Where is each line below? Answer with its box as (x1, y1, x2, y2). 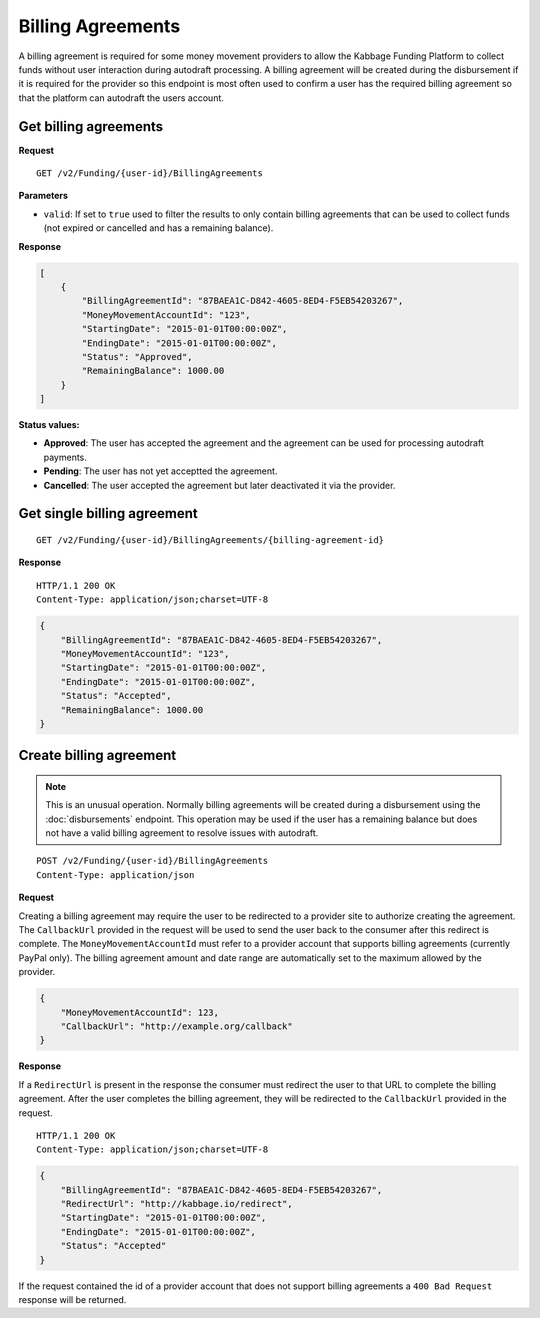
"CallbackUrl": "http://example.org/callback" (60, 1020, 294, 1032)
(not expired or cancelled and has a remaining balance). (43, 222, 274, 234)
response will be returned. (18, 1294, 127, 1306)
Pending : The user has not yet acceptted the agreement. (43, 465, 278, 477)
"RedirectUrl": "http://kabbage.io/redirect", (60, 1198, 294, 1210)
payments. (43, 451, 87, 463)
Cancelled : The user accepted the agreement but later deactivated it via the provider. (43, 479, 396, 491)
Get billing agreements (18, 118, 164, 135)
